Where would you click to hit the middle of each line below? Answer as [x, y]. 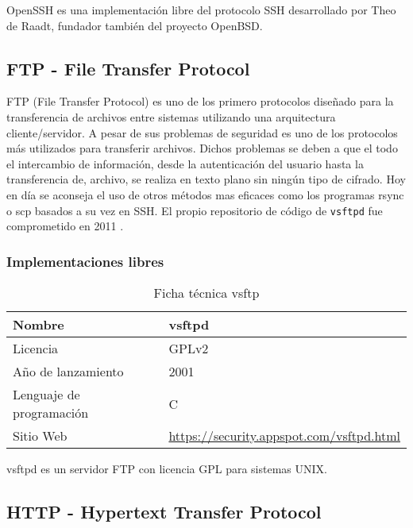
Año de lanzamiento [68, 372]
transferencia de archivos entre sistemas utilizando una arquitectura [171, 116]
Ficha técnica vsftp [206, 293]
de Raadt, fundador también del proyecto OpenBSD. [135, 25]
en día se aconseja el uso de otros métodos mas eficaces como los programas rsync [205, 194]
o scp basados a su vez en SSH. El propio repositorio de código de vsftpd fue [195, 210]
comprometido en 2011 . [65, 226]
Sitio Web [40, 436]
